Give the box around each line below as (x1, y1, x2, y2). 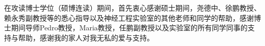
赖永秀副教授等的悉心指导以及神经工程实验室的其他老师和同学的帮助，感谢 (4, 12, 254, 23)
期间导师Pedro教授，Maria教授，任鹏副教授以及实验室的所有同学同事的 (11, 22, 248, 33)
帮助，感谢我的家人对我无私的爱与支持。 (18, 32, 154, 42)
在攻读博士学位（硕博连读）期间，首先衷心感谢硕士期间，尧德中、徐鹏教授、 (4, 3, 261, 13)
